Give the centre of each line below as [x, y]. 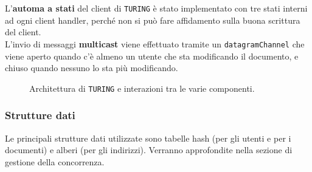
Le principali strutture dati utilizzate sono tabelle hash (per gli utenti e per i [148, 138]
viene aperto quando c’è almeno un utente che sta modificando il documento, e [152, 56]
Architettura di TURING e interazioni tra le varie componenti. [142, 88]
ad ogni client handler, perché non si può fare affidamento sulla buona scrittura [153, 20]
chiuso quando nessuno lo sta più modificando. [92, 68]
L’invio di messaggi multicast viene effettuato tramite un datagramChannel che [155, 43]
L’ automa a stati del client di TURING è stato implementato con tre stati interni [156, 8]
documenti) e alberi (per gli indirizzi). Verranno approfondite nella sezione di [149, 150]
